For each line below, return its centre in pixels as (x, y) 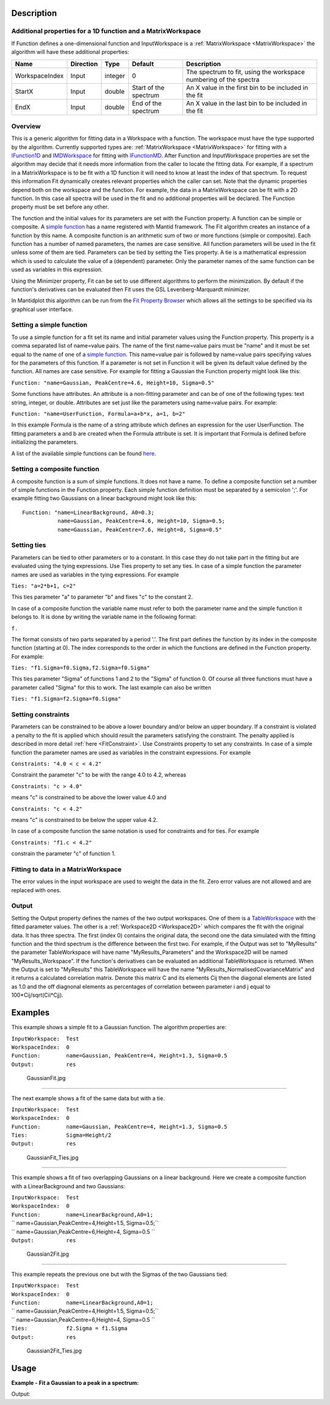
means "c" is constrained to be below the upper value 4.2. (85, 819)
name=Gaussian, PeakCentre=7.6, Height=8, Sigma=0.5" (140, 530)
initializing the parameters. (45, 442)
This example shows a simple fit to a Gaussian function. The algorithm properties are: (119, 1027)
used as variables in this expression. (57, 270)
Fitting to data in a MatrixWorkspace (67, 869)
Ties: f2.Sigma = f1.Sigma (69, 1329)
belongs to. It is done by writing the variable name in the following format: (104, 617)
